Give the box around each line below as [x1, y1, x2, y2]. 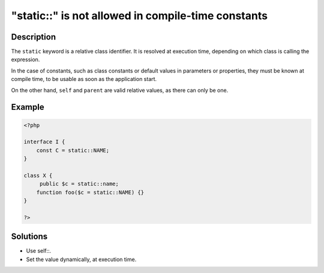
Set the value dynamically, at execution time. [26, 256, 137, 263]
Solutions [11, 232, 48, 242]
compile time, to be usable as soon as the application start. [11, 76, 157, 83]
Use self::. [26, 247, 52, 254]
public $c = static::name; [39, 181, 119, 187]
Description [11, 32, 56, 42]
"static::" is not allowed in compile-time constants [11, 9, 268, 22]
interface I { [23, 139, 65, 145]
